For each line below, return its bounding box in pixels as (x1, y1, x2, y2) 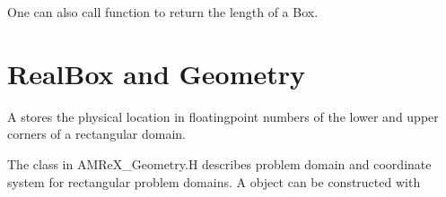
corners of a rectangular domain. (7, 124, 186, 143)
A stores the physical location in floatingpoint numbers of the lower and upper (7, 107, 439, 125)
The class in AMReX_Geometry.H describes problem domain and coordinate (7, 154, 432, 173)
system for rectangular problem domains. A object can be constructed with (7, 172, 421, 191)
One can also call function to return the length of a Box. (7, 3, 319, 21)
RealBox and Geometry (7, 55, 306, 91)
